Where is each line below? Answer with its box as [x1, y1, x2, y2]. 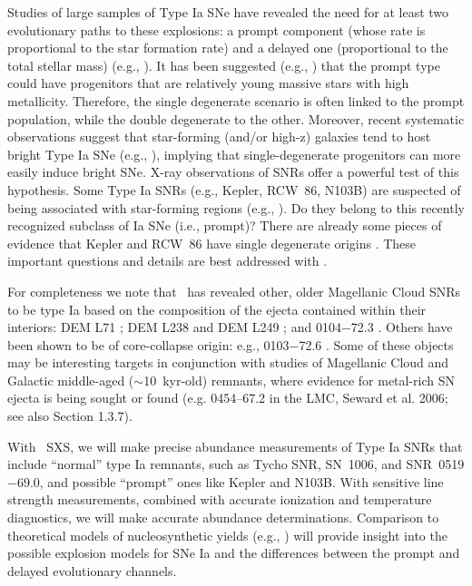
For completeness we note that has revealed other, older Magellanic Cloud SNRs [7, 281, 460, 300]
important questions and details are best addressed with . [7, 251, 328, 270]
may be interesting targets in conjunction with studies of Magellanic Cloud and [7, 353, 449, 372]
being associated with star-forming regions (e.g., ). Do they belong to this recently [7, 198, 465, 217]
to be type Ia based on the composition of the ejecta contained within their [7, 299, 427, 318]
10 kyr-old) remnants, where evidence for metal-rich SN [143, 370, 456, 389]
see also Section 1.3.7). [7, 406, 133, 425]
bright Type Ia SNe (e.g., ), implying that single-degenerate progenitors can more [7, 144, 461, 163]
